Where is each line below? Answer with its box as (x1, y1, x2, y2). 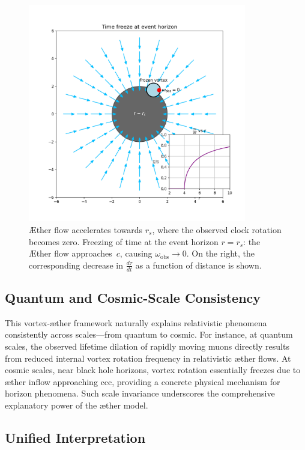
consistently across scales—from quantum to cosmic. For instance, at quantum (5, 328, 293, 341)
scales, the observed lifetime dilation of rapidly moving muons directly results (5, 339, 289, 352)
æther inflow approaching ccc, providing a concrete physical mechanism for (5, 375, 280, 388)
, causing (119, 247, 152, 260)
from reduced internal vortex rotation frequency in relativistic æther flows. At (5, 351, 291, 364)
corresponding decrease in (29, 258, 123, 271)
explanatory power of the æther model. (5, 398, 148, 411)
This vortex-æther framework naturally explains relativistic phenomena (5, 316, 267, 329)
